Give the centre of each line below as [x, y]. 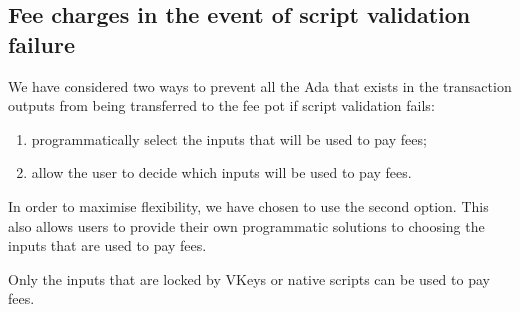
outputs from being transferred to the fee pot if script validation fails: [221, 105]
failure [41, 43]
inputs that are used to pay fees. [107, 245]
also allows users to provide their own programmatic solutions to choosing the [246, 225]
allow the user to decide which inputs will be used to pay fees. [221, 172]
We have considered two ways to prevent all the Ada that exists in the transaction [260, 85]
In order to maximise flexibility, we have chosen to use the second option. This [248, 205]
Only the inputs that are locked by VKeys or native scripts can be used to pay [249, 278]
